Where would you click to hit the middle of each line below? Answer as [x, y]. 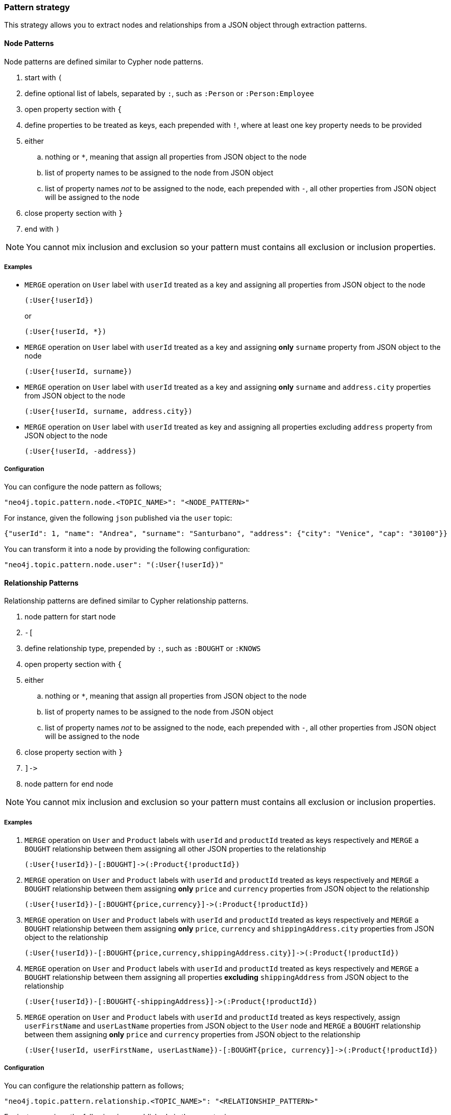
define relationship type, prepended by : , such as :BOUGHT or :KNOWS [143, 649]
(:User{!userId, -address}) [81, 451]
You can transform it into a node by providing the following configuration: [127, 549]
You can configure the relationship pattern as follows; [94, 1085]
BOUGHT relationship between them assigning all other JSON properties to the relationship [175, 849]
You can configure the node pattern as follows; [83, 487]
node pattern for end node [69, 784]
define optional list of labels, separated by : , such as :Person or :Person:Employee [169, 93]
